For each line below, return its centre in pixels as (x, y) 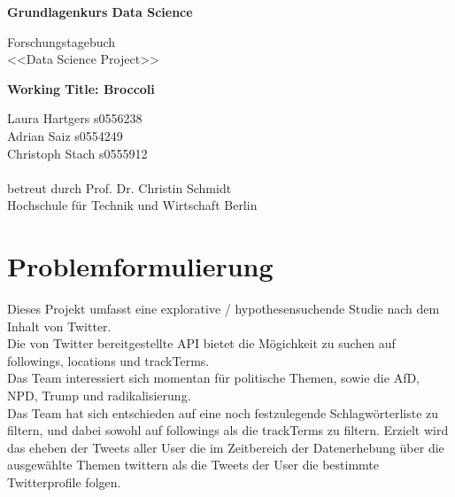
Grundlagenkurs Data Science (100, 12)
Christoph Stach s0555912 (77, 153)
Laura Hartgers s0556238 (75, 118)
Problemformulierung (140, 266)
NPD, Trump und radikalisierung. (99, 396)
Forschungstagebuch (62, 41)
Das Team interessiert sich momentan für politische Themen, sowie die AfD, (214, 378)
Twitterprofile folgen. (64, 482)
